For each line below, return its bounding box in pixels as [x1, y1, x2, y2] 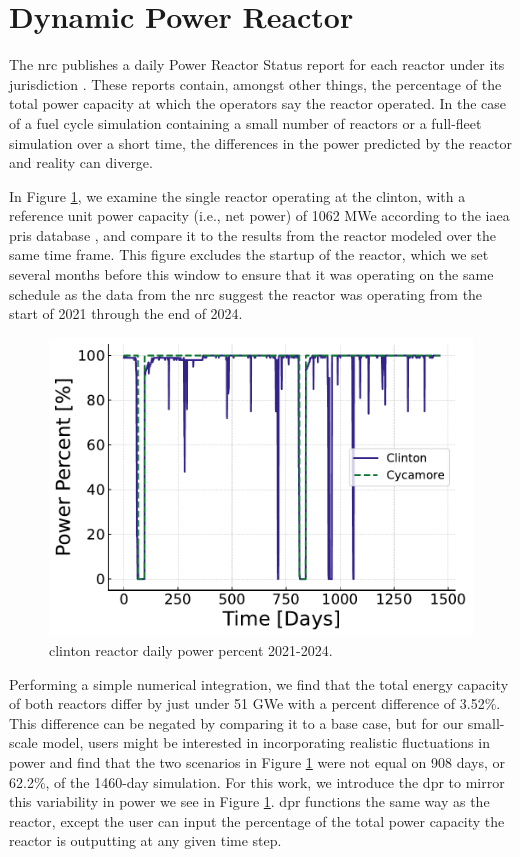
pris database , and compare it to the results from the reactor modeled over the [9, 224, 497, 245]
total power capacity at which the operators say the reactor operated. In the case [9, 93, 507, 114]
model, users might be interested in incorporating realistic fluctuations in [42, 732, 490, 753]
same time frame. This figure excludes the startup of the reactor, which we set [9, 244, 489, 265]
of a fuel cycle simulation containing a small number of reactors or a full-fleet [9, 112, 482, 133]
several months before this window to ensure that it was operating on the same [9, 264, 494, 285]
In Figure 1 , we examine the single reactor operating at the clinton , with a [9, 185, 466, 206]
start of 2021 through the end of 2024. [9, 303, 243, 324]
